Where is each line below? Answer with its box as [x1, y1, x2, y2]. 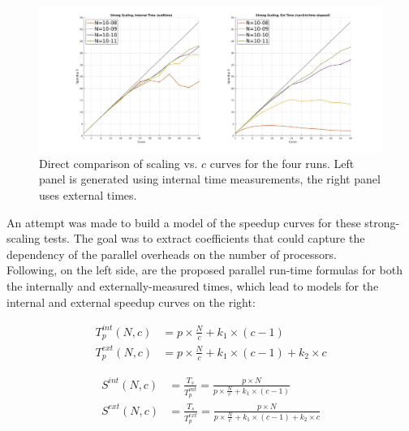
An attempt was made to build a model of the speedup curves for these [6, 213, 361, 231]
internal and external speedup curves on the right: [6, 293, 256, 310]
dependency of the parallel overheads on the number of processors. [6, 245, 337, 262]
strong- [364, 213, 400, 231]
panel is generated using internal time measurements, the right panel [39, 170, 381, 187]
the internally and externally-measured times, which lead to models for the [6, 278, 379, 295]
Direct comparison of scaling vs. [39, 154, 198, 171]
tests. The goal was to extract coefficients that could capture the [43, 230, 365, 247]
